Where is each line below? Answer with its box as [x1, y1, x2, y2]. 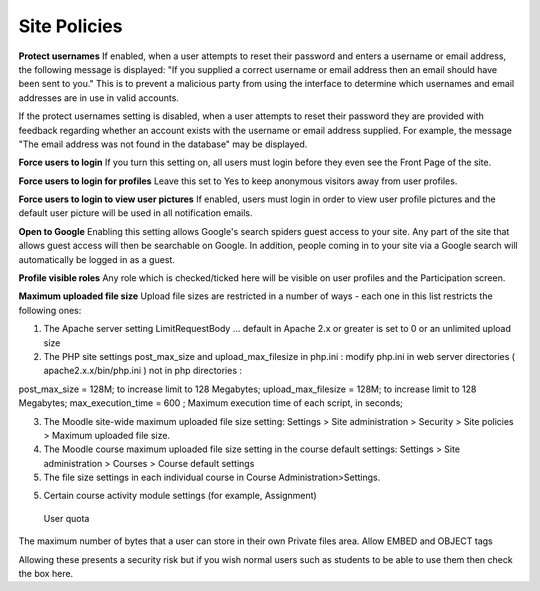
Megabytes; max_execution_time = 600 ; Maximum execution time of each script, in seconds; [18, 397, 404, 409]
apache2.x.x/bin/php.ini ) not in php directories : [43, 365, 243, 377]
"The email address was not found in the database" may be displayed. [18, 138, 308, 150]
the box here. [18, 568, 74, 580]
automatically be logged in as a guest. [18, 253, 175, 265]
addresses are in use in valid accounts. [18, 91, 180, 104]
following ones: [18, 304, 82, 316]
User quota [43, 512, 90, 524]
